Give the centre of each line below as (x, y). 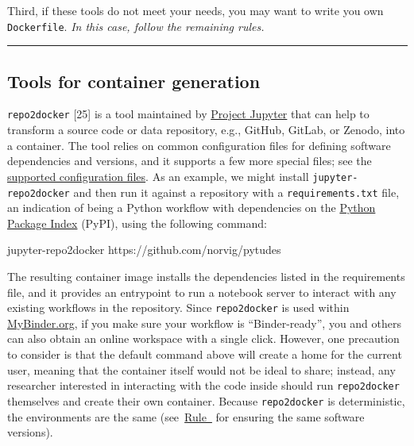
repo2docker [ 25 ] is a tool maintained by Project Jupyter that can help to (188, 114)
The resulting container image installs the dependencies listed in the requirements (206, 276)
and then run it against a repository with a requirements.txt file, (236, 192)
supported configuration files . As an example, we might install (158, 176)
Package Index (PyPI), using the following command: (137, 223)
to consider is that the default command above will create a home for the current (205, 354)
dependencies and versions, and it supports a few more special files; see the (190, 161)
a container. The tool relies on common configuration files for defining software (199, 145)
